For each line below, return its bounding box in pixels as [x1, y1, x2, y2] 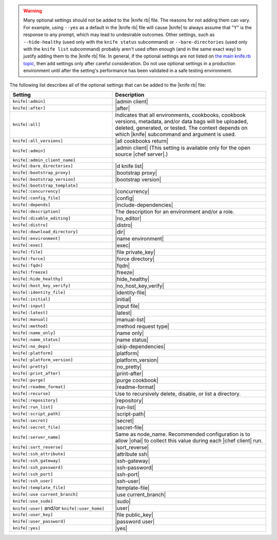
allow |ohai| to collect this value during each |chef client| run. [115, 437, 263, 444]
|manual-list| [115, 316, 146, 323]
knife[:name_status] [12, 337, 61, 343]
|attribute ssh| [115, 450, 149, 457]
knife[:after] [12, 105, 46, 111]
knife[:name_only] [12, 330, 56, 336]
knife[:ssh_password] [12, 465, 64, 470]
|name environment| [115, 235, 164, 242]
